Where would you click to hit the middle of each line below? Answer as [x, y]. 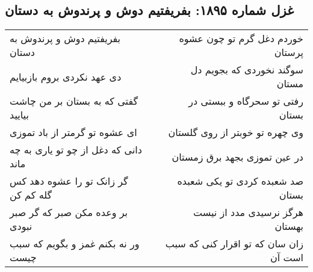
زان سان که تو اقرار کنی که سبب [234, 244]
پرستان [289, 52]
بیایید [19, 115]
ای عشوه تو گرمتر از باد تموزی [73, 132]
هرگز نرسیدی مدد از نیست [248, 212]
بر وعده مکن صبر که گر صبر [69, 212]
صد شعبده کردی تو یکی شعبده [240, 181]
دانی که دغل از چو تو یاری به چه [76, 150]
